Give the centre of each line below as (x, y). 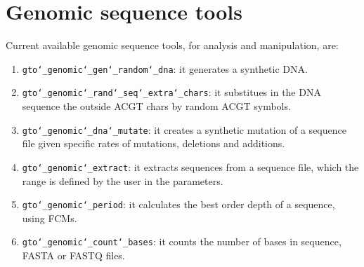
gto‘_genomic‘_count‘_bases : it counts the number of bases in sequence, (182, 241)
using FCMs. (50, 218)
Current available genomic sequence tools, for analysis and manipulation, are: (172, 45)
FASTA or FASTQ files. (73, 255)
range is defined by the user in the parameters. (123, 180)
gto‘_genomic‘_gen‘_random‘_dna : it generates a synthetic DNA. (165, 68)
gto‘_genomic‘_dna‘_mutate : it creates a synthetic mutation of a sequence (184, 129)
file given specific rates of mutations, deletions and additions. (154, 143)
